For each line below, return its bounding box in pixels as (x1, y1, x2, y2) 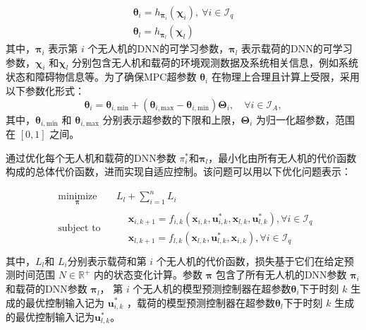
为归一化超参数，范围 (255, 112, 355, 126)
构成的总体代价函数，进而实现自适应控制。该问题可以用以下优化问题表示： (6, 164, 351, 179)
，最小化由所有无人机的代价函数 (208, 150, 357, 165)
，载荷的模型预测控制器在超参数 (126, 295, 275, 310)
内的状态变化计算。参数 (94, 267, 203, 282)
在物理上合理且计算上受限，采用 (211, 69, 360, 84)
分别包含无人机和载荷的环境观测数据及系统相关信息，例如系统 (72, 54, 359, 69)
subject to (58, 223, 101, 234)
